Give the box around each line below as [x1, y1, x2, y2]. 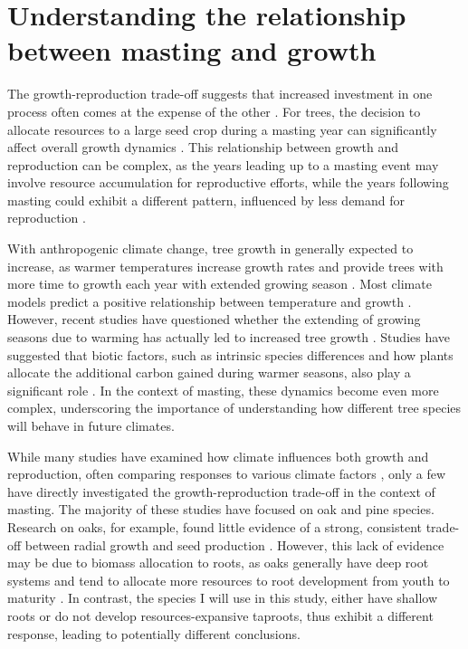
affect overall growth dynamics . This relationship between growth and [7, 138, 399, 157]
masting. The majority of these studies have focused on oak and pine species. [7, 500, 435, 519]
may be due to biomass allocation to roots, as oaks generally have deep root [7, 553, 429, 572]
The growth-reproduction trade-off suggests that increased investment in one [7, 84, 433, 103]
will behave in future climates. [7, 416, 175, 434]
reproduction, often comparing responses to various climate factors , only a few [7, 464, 446, 483]
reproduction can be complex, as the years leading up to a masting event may [7, 155, 439, 174]
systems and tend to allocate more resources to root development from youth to [7, 570, 450, 589]
